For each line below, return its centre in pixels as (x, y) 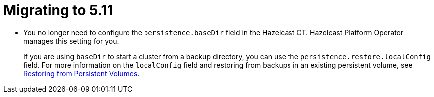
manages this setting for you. (71, 41)
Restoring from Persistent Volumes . (81, 73)
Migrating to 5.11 (58, 10)
